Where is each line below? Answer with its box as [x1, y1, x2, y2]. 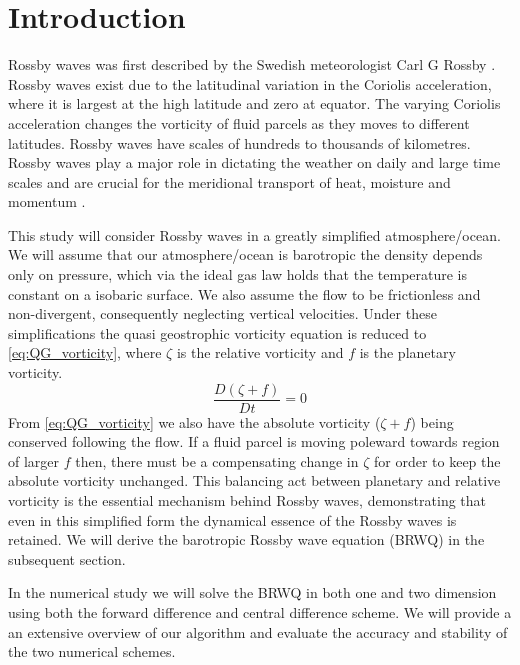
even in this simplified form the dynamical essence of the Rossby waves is [8, 509, 457, 530]
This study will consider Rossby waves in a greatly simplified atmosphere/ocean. [8, 224, 501, 245]
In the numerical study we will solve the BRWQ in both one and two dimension [8, 582, 497, 603]
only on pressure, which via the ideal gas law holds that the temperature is [8, 264, 468, 285]
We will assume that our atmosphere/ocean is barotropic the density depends [8, 244, 483, 265]
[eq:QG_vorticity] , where [8, 342, 162, 363]
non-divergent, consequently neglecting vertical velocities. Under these [8, 303, 437, 324]
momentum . [8, 191, 86, 212]
